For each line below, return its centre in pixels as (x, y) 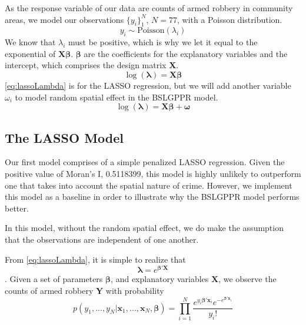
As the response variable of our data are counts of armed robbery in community (149, 8)
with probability (135, 290)
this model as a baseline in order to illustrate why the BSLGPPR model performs (152, 197)
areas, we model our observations (64, 19)
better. (17, 208)
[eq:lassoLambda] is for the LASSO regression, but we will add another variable (148, 85)
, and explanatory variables (160, 279)
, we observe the (247, 279)
